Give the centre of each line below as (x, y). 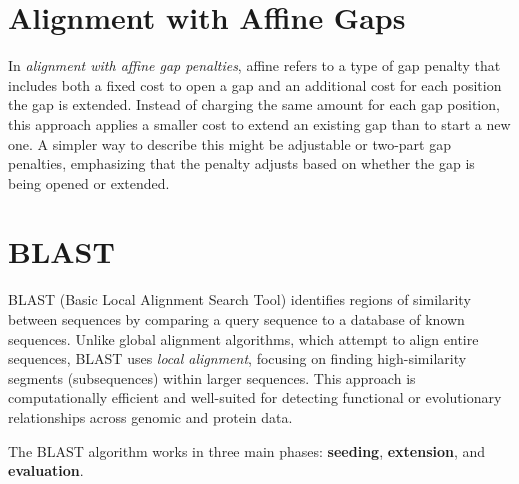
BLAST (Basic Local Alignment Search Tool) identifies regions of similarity (239, 299)
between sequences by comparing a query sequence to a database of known (236, 319)
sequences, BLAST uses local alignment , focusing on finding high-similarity (237, 358)
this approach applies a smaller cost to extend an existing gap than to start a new (259, 123)
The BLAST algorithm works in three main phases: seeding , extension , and (247, 450)
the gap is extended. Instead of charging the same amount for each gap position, (254, 104)
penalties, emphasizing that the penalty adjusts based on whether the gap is (241, 163)
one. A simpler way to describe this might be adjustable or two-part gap (230, 143)
